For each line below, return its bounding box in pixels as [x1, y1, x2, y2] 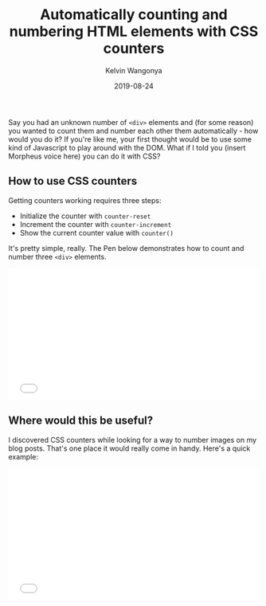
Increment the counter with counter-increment [19, 219, 172, 229]
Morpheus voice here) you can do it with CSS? [8, 151, 161, 161]
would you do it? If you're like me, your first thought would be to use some [8, 134, 252, 144]
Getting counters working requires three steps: [8, 195, 162, 205]
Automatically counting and [39, 6, 229, 24]
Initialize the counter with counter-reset [19, 211, 151, 221]
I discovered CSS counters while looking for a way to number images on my [8, 435, 257, 444]
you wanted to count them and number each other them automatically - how [8, 126, 259, 135]
